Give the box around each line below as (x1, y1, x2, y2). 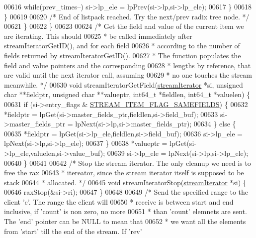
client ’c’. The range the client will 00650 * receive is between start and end (4, 196, 234, 207)
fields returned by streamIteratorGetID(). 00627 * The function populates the (4, 50, 241, 60)
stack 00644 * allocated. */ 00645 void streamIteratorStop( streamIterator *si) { (4, 177, 247, 187)
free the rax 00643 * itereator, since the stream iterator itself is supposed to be (4, 167, 244, 178)
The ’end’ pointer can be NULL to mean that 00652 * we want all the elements (4, 216, 246, 227)
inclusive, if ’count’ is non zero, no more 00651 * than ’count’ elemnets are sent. (4, 206, 247, 217)
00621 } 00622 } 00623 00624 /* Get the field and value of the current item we (4, 21, 244, 31)
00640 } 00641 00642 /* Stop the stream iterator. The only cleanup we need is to (4, 157, 251, 168)
